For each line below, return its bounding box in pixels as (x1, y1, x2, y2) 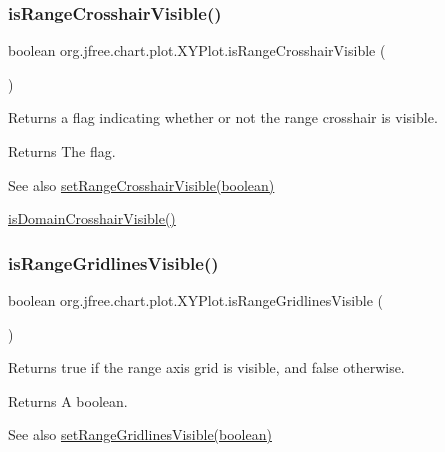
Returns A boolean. (8, 390, 128, 411)
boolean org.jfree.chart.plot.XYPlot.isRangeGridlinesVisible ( (8, 290, 384, 310)
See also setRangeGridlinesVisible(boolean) (8, 424, 272, 445)
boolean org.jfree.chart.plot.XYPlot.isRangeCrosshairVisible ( (8, 40, 386, 61)
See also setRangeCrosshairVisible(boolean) (8, 174, 275, 195)
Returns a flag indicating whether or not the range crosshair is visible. (8, 107, 438, 128)
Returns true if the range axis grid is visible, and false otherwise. (8, 357, 405, 378)
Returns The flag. (8, 141, 116, 161)
